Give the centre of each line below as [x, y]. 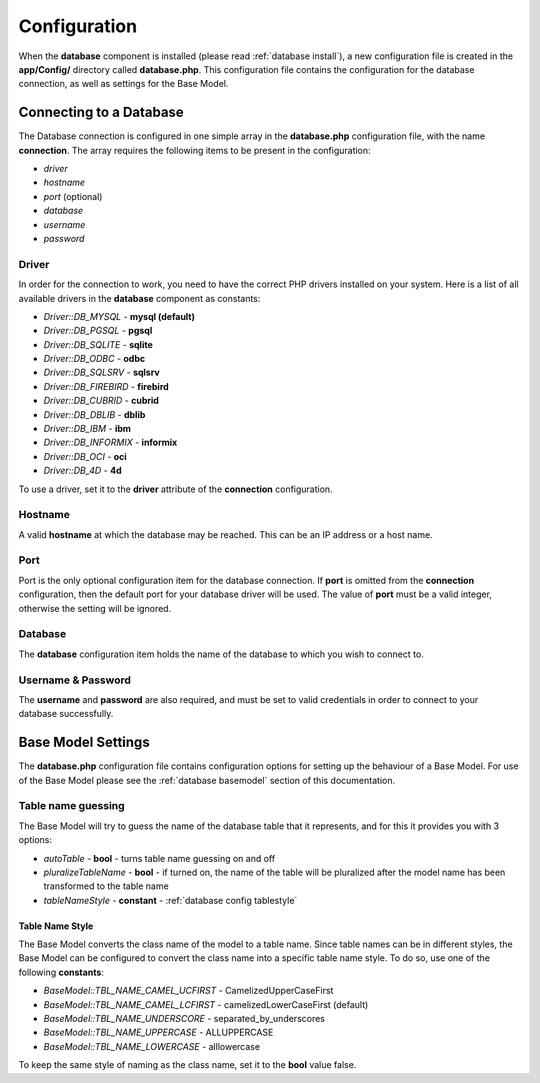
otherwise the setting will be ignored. [95, 608]
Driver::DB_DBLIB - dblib [94, 414]
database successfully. [66, 714]
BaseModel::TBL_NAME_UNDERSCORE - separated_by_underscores [184, 1019]
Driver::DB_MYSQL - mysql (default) [119, 316]
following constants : [61, 972]
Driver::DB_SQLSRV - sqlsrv [101, 372]
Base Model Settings [84, 742]
